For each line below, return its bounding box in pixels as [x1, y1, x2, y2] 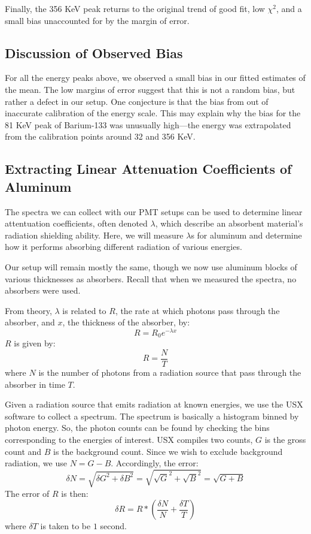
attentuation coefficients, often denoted [5, 217, 148, 230]
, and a [276, 2, 302, 14]
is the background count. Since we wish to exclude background [53, 445, 283, 457]
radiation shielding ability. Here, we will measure [5, 228, 184, 241]
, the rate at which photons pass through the [115, 304, 280, 316]
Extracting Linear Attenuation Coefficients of [5, 159, 292, 178]
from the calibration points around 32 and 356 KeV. [5, 130, 196, 143]
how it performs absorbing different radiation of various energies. [5, 240, 242, 253]
